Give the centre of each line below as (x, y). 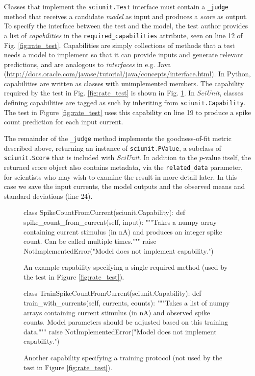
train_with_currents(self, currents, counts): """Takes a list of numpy (127, 303)
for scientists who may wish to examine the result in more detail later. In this (121, 176)
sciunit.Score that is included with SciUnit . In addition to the (101, 157)
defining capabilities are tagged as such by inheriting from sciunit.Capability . (125, 103)
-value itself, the (227, 157)
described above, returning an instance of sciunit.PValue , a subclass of (113, 148)
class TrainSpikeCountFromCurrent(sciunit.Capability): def (113, 293)
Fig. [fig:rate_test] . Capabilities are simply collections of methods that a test (119, 45)
